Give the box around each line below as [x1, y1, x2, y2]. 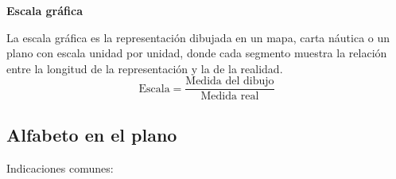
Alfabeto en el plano [6, 122, 177, 146]
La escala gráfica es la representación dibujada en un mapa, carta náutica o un [6, 29, 390, 45]
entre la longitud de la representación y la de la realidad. [6, 60, 283, 76]
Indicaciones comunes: [6, 159, 114, 176]
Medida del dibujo [185, 76, 274, 88]
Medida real [200, 91, 259, 103]
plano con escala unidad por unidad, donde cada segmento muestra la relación [6, 45, 387, 61]
